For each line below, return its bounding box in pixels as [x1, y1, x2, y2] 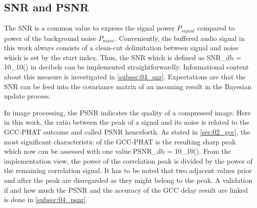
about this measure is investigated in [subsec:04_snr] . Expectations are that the [4, 71, 246, 82]
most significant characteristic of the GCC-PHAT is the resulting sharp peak [4, 136, 236, 146]
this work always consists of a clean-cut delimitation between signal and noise [4, 42, 239, 53]
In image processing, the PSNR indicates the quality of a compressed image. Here [4, 107, 251, 117]
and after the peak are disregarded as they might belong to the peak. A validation [4, 174, 253, 185]
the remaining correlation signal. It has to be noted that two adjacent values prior [4, 165, 252, 175]
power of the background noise [4, 33, 96, 43]
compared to [197, 23, 235, 33]
